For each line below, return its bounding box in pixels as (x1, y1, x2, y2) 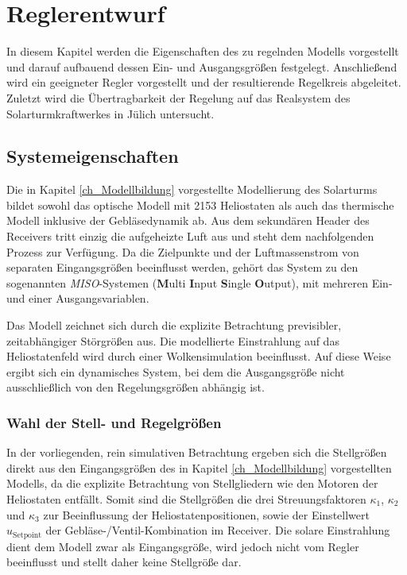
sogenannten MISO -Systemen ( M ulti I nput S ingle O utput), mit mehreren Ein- (6, 274, 393, 291)
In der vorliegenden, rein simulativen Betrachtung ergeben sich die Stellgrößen (6, 444, 387, 461)
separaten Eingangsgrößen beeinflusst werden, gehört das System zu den (6, 259, 359, 276)
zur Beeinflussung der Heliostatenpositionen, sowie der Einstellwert (43, 506, 370, 523)
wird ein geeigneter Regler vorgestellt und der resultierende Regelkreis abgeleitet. (6, 74, 401, 91)
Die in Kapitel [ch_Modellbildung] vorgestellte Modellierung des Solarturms (6, 181, 378, 198)
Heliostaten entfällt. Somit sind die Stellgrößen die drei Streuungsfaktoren (6, 491, 366, 507)
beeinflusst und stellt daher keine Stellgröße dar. (6, 554, 242, 570)
